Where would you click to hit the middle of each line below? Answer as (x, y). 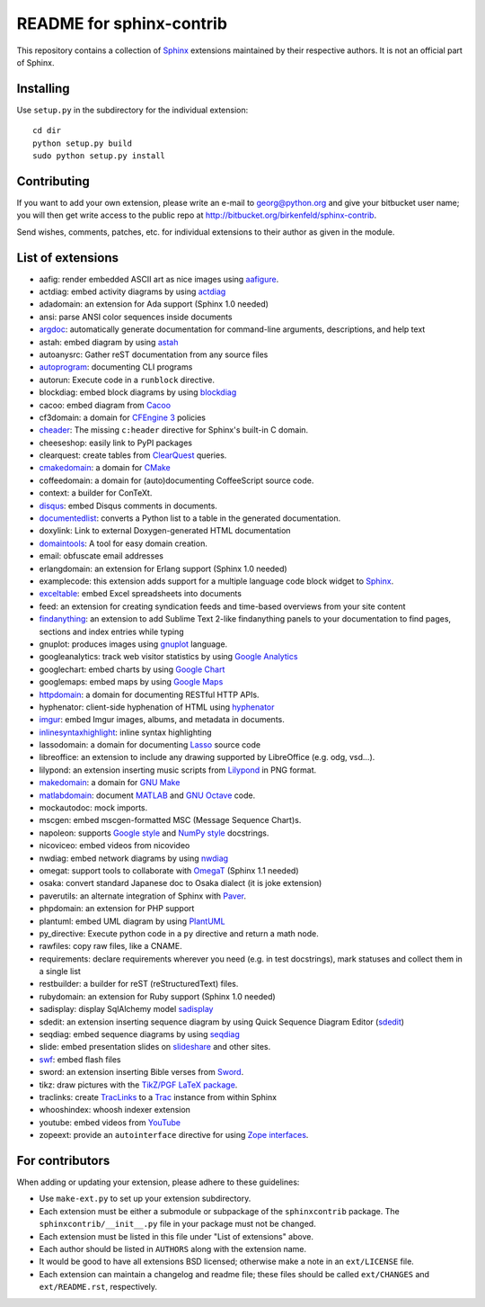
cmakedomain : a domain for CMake (105, 468)
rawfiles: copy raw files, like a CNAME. (111, 946)
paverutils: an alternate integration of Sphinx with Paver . (143, 896)
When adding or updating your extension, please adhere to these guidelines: (158, 1182)
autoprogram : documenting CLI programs (116, 367)
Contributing (53, 181)
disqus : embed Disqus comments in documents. (128, 506)
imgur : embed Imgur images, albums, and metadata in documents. (162, 720)
